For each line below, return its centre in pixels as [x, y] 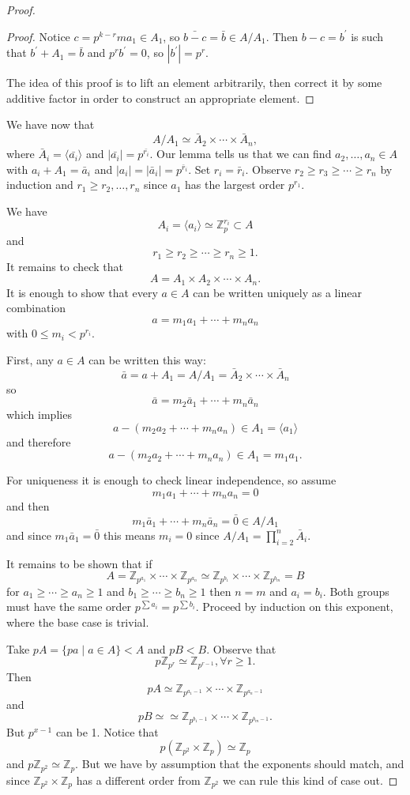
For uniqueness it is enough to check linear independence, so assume [171, 480]
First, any [30, 359]
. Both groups [356, 591]
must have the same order [69, 607]
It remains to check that [65, 266]
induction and [40, 185]
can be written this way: [147, 359]
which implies [39, 414]
